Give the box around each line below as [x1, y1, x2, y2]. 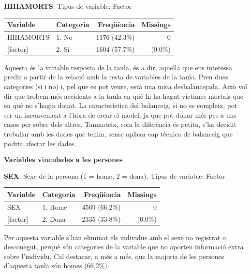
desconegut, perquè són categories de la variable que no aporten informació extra [4, 242, 244, 252]
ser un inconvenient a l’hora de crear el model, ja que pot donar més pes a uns [4, 109, 236, 120]
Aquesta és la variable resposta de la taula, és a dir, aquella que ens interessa [4, 62, 233, 72]
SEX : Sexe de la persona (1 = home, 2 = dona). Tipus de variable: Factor [4, 170, 225, 181]
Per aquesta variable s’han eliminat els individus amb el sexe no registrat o [4, 232, 226, 242]
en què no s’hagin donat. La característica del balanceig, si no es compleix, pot [4, 100, 237, 110]
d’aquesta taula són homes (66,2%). [4, 260, 109, 271]
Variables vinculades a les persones [4, 154, 123, 165]
